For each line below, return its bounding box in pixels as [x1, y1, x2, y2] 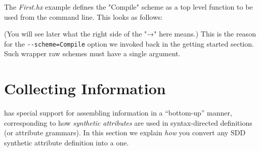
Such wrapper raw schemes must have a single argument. [4, 48, 181, 59]
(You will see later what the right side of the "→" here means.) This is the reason [4, 28, 256, 39]
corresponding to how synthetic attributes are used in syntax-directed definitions [4, 117, 252, 128]
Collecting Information [4, 78, 166, 99]
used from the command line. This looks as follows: [4, 11, 163, 22]
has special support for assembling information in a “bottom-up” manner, [4, 107, 232, 118]
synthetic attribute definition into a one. [4, 137, 129, 147]
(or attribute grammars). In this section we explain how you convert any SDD [4, 127, 246, 138]
